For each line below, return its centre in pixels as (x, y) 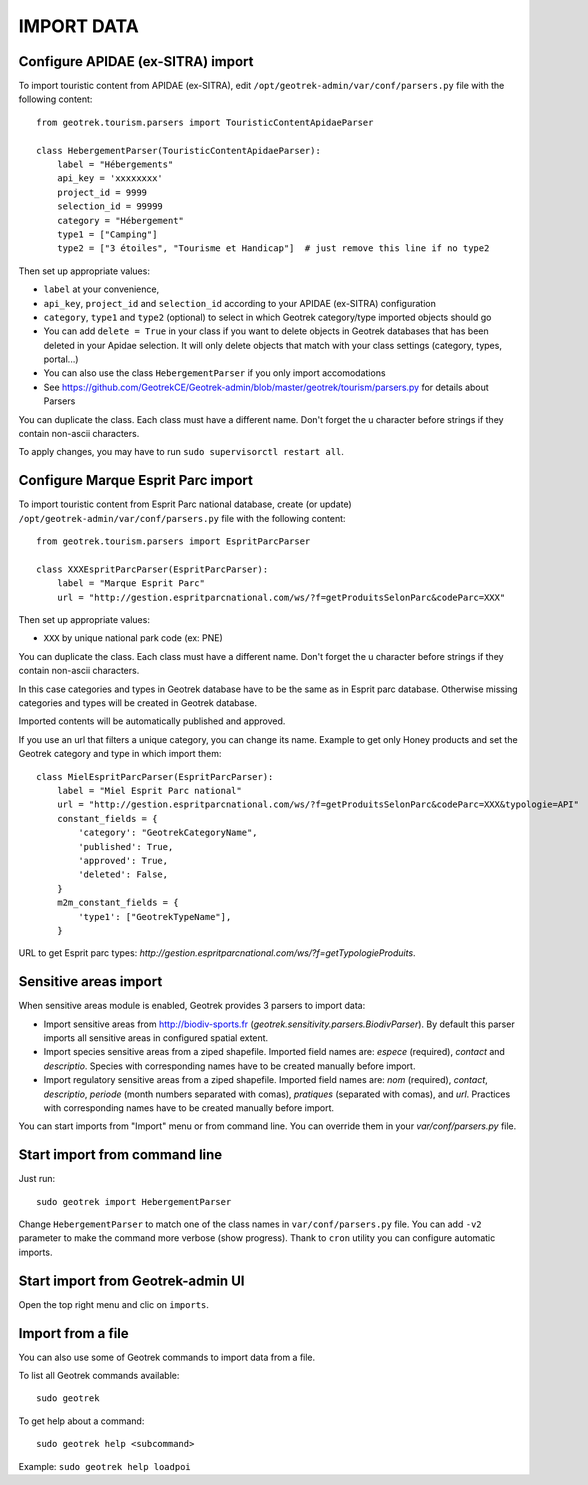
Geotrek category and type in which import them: (120, 754)
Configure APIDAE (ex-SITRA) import (136, 61)
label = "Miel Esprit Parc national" (149, 790)
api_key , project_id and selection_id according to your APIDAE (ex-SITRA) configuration (240, 303)
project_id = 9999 (102, 192)
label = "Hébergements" (115, 164)
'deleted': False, (123, 874)
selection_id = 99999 (110, 206)
